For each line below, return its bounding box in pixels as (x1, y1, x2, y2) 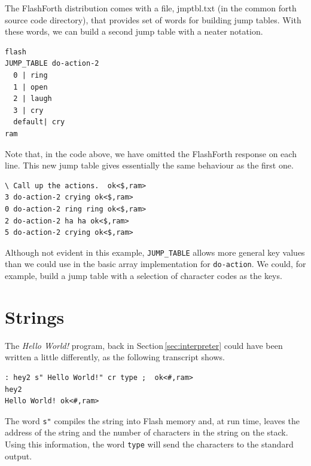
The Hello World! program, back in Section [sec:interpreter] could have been (5, 339, 283, 351)
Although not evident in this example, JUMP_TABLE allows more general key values (5, 246, 305, 258)
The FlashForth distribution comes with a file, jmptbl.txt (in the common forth (5, 2, 297, 14)
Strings (5, 304, 65, 329)
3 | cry (13, 106, 44, 115)
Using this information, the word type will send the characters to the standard (5, 437, 294, 450)
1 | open (13, 82, 48, 91)
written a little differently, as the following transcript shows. (5, 351, 225, 363)
